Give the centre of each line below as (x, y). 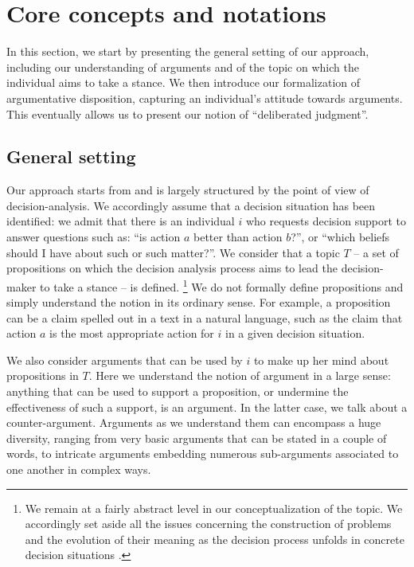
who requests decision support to (326, 221)
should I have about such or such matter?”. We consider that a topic (173, 252)
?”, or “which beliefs (340, 237)
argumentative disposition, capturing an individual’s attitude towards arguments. (205, 98)
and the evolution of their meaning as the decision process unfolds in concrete (215, 539)
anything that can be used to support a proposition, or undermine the (178, 391)
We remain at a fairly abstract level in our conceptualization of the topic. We (214, 508)
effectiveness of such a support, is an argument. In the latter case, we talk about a (207, 407)
